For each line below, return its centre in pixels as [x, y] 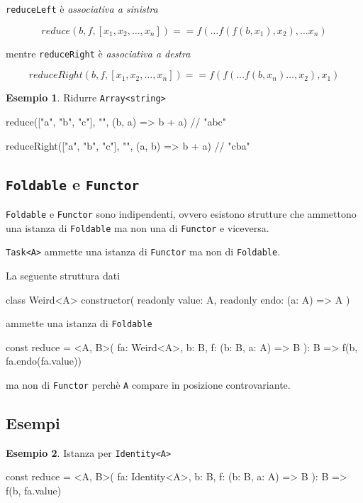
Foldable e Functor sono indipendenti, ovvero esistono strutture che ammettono [181, 213]
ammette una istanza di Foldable [79, 323]
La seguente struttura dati [63, 275]
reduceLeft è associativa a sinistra [82, 9]
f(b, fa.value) [34, 491]
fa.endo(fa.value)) [44, 361]
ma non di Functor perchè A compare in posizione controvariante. [148, 384]
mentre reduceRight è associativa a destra [98, 53]
